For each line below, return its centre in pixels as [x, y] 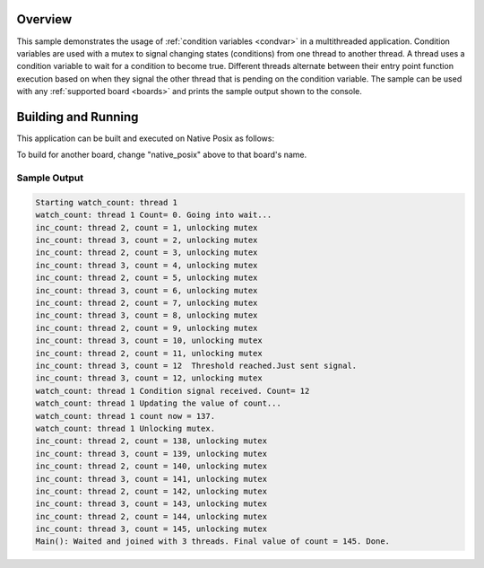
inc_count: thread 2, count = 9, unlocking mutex [147, 328]
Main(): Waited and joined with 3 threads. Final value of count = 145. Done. [212, 542]
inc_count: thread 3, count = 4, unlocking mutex [147, 265]
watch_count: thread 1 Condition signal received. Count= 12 [173, 391]
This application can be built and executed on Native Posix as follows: [146, 138]
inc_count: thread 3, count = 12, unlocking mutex [149, 378]
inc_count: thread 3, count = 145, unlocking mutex [151, 529]
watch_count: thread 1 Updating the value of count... [158, 403]
